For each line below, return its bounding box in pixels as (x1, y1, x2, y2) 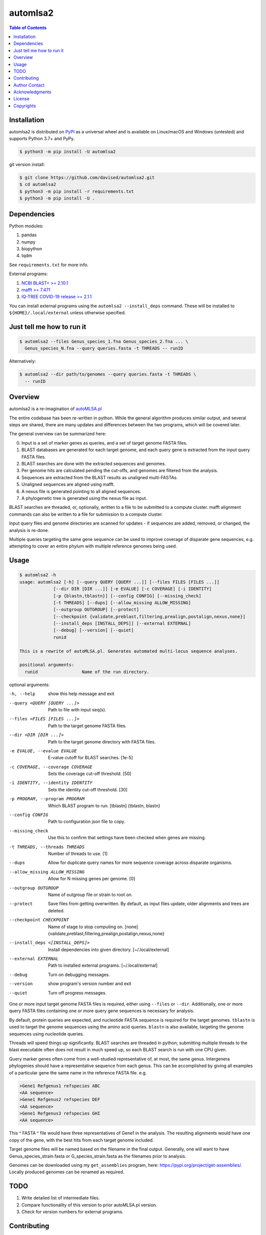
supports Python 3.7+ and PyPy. (9, 136, 75, 142)
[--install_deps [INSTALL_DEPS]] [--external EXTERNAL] (53, 620, 191, 626)
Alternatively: (9, 358, 36, 364)
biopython (21, 246, 42, 251)
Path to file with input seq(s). (48, 706, 106, 712)
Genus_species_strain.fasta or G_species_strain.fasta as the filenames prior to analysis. (9, 1153, 187, 1159)
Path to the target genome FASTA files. (48, 723, 127, 729)
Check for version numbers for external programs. (21, 1209, 124, 1215)
